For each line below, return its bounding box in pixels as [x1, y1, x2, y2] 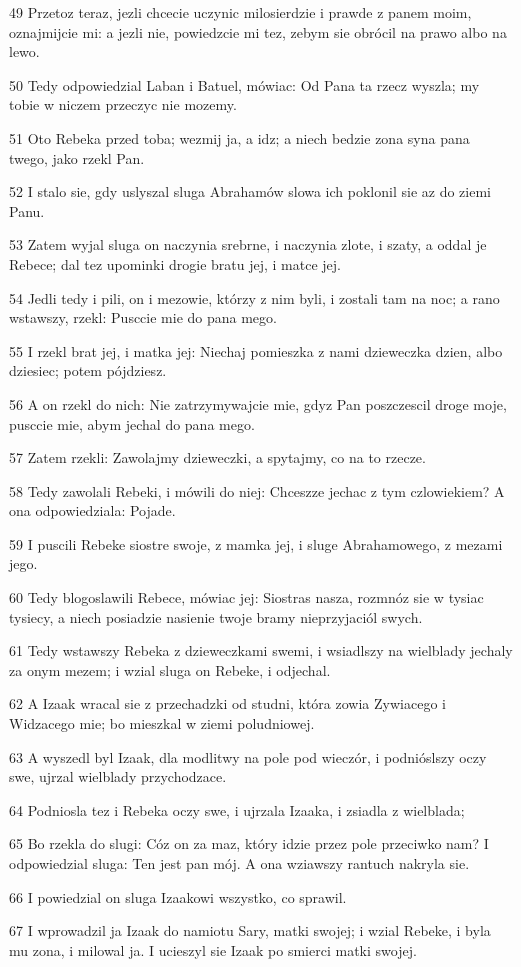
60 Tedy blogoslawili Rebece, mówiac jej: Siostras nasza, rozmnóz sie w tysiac [9, 587, 484, 608]
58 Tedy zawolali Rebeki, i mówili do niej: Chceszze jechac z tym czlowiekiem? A [9, 480, 505, 501]
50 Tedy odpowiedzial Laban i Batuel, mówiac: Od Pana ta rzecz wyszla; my [9, 74, 480, 95]
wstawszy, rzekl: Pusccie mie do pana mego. [9, 307, 277, 328]
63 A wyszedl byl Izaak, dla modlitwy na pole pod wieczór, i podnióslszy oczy [9, 746, 487, 767]
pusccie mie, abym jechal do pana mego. [9, 413, 255, 434]
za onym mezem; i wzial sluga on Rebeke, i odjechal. [9, 659, 331, 680]
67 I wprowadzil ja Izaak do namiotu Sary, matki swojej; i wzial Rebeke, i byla [9, 920, 491, 941]
